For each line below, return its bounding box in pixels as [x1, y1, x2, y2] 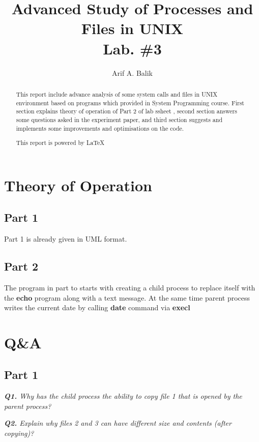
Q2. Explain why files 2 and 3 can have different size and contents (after [4, 418, 232, 428]
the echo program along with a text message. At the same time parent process [4, 292, 250, 303]
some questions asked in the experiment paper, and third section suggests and [16, 115, 223, 124]
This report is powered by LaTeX [16, 138, 105, 147]
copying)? [4, 428, 34, 438]
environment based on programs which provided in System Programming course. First [16, 98, 244, 107]
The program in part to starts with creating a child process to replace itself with [4, 282, 255, 292]
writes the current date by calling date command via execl [4, 302, 190, 313]
